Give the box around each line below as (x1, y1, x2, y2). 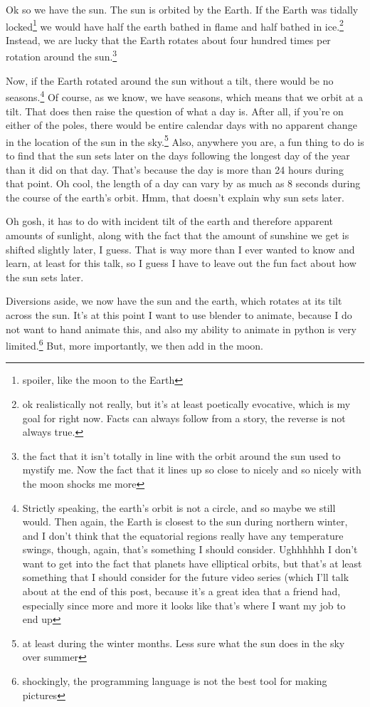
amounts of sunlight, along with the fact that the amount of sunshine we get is (6, 227, 349, 242)
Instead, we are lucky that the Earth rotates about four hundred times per (6, 32, 331, 47)
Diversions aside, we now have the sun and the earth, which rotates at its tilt (6, 293, 342, 308)
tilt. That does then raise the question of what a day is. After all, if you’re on (6, 103, 344, 118)
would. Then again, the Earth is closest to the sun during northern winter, (22, 514, 348, 529)
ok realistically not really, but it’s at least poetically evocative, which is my (22, 396, 351, 411)
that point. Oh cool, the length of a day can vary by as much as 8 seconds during (6, 176, 361, 191)
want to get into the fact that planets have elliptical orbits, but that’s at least (22, 555, 362, 570)
